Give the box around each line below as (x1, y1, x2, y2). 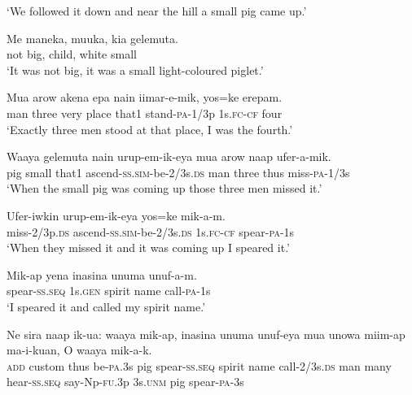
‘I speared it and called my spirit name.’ (7, 297, 206, 315)
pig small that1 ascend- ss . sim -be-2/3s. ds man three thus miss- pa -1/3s (7, 163, 350, 180)
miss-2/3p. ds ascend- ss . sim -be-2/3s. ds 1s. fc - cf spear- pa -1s (7, 223, 295, 240)
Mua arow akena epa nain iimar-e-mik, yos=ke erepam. (7, 89, 283, 106)
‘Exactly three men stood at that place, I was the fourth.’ (7, 120, 293, 137)
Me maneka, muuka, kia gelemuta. (7, 29, 178, 46)
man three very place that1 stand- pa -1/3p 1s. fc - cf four (7, 104, 283, 121)
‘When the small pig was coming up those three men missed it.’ (7, 180, 322, 197)
